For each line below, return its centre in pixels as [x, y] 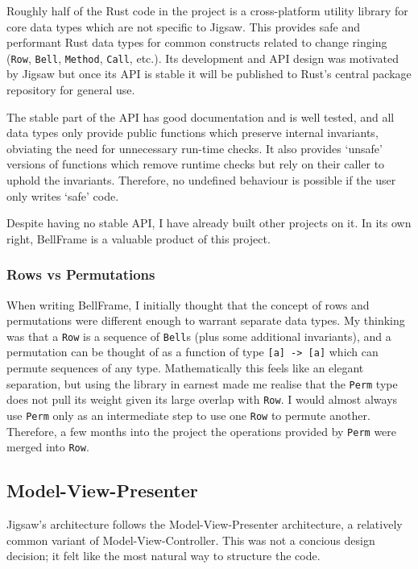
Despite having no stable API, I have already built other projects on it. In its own [209, 223]
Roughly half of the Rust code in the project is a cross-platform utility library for [207, 10]
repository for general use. [71, 90]
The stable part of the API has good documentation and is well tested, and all [201, 116]
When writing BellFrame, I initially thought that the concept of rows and [188, 304]
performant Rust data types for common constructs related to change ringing [197, 42]
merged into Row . [48, 447]
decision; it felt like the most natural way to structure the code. [163, 556]
